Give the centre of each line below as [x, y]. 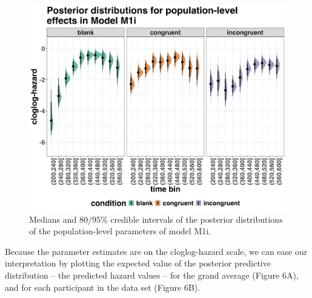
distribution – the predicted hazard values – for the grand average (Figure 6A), [152, 275]
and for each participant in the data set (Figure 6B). [103, 287]
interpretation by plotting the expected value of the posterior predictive [138, 263]
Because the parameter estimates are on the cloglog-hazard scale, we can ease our [156, 251]
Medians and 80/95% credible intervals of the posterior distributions [156, 219]
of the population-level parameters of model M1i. [120, 231]
